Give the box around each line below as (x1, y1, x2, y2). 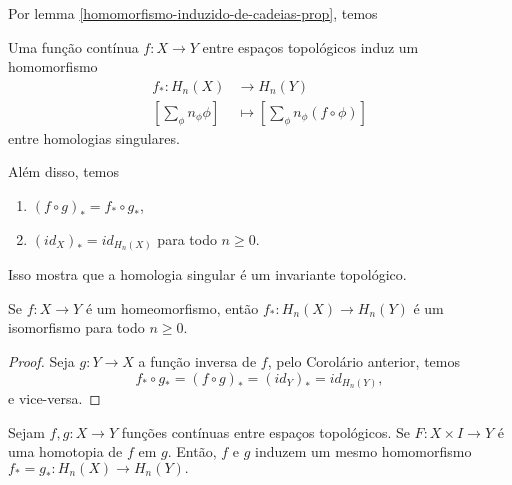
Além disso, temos (8, 161, 120, 182)
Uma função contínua (8, 36, 139, 57)
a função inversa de (138, 350, 257, 371)
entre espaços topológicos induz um (202, 36, 419, 57)
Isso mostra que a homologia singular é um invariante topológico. (8, 264, 407, 285)
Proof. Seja (8, 350, 75, 371)
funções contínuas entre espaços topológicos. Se (121, 421, 410, 442)
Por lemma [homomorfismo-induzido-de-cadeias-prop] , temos (8, 3, 378, 23)
